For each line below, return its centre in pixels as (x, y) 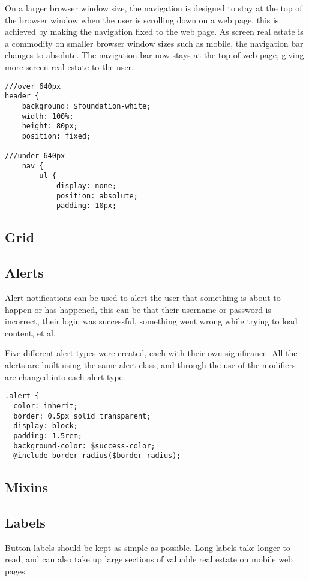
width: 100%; (48, 116)
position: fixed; (56, 136)
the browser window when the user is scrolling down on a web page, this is (142, 19)
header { (22, 96)
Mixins (27, 487)
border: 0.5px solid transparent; (82, 416)
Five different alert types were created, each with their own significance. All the (151, 353)
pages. (16, 571)
